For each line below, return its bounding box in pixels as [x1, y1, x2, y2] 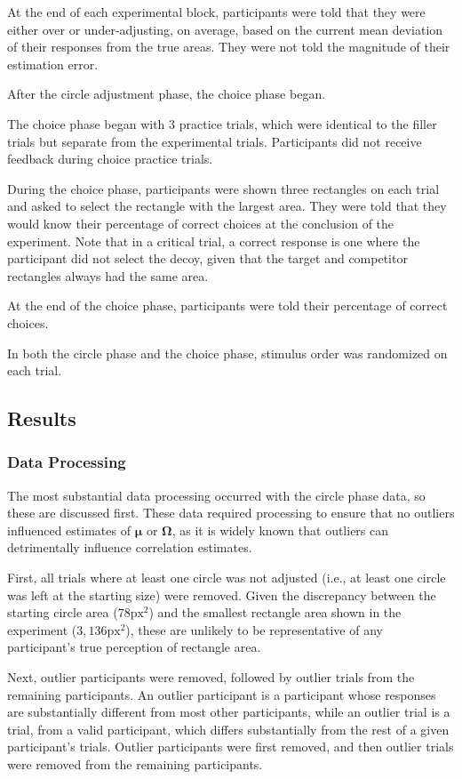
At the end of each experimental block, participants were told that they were [7, 3, 426, 20]
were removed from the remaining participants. [7, 755, 263, 773]
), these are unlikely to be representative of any [125, 620, 383, 638]
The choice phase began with [7, 114, 165, 133]
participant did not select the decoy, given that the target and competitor [7, 249, 408, 268]
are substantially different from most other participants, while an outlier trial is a [7, 703, 450, 721]
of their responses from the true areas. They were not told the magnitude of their [7, 37, 450, 56]
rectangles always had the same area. [7, 266, 209, 285]
